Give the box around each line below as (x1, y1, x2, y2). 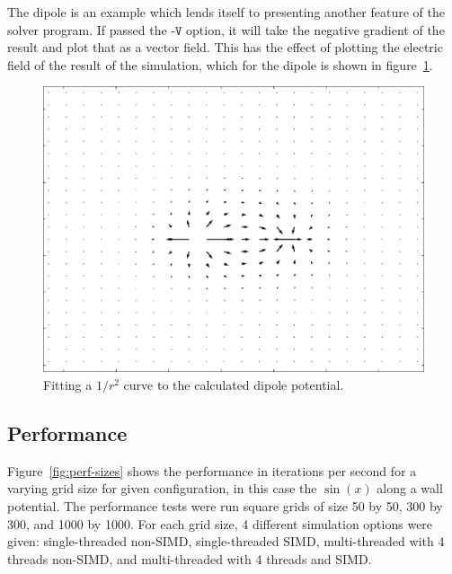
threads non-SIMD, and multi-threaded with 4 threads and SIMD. (7, 549, 372, 568)
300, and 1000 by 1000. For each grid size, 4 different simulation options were (7, 514, 433, 533)
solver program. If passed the (7, 20, 167, 39)
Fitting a (43, 375, 93, 393)
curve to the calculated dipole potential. (123, 375, 344, 393)
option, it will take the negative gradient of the (186, 20, 445, 39)
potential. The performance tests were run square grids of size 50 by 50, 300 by (7, 496, 443, 515)
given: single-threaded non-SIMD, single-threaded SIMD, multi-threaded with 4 (7, 532, 445, 551)
